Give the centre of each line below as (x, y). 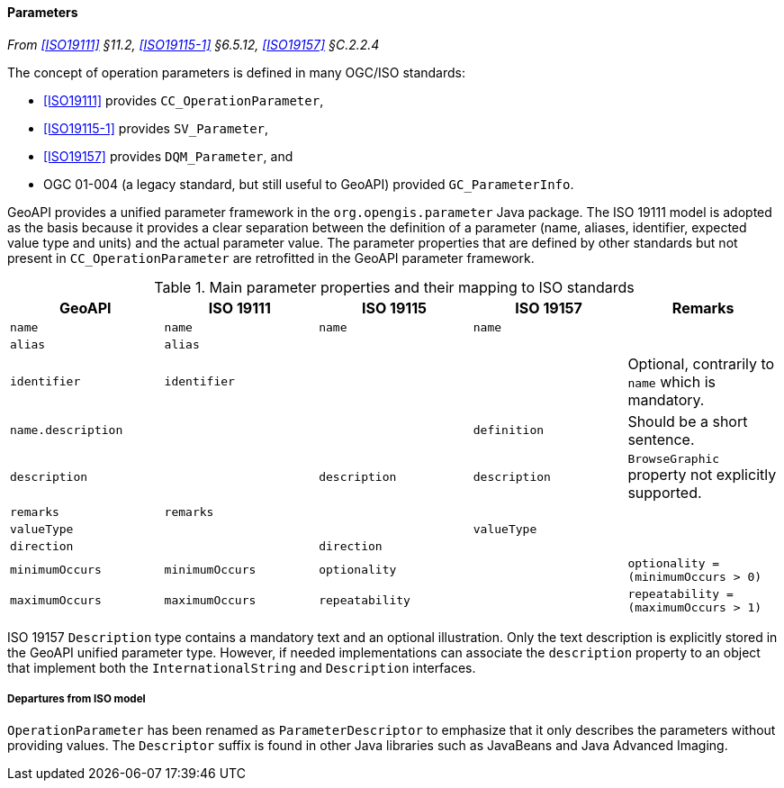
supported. (665, 492)
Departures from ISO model (77, 699)
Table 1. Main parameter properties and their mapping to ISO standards (394, 287)
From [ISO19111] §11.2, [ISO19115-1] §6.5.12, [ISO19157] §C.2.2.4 (194, 44)
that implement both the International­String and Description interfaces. (242, 667)
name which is (672, 381)
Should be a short (688, 421)
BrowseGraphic (674, 458)
